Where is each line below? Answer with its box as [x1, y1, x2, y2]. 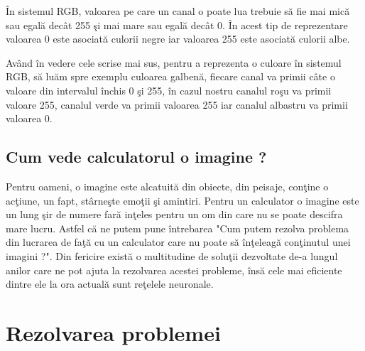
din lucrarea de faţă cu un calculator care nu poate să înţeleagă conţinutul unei [6, 234, 351, 249]
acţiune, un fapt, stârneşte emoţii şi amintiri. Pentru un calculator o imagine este [6, 193, 359, 207]
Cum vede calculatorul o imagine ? [6, 146, 267, 168]
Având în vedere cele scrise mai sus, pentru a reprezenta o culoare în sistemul [6, 55, 342, 70]
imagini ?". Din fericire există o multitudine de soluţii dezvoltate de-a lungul [6, 248, 338, 263]
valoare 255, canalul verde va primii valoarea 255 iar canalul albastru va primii [6, 97, 348, 112]
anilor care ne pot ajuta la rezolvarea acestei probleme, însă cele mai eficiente [6, 262, 342, 277]
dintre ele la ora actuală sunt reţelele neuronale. [6, 276, 214, 291]
